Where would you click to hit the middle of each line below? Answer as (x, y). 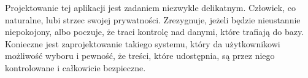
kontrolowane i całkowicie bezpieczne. (75, 67)
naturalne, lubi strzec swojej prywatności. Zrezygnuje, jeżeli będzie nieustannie (153, 19)
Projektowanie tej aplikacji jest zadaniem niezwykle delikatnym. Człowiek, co (150, 7)
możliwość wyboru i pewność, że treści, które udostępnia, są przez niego (140, 56)
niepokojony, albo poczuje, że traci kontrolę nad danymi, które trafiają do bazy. (155, 32)
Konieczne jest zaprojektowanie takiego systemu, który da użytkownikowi (143, 43)
